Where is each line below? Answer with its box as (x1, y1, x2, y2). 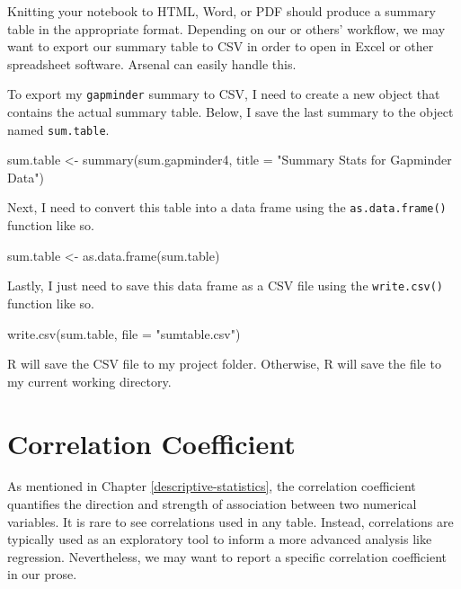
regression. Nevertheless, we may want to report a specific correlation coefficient (7, 547, 448, 566)
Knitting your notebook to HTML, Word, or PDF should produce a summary (7, 2, 436, 20)
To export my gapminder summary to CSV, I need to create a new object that (7, 85, 440, 103)
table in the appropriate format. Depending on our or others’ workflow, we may (7, 19, 446, 38)
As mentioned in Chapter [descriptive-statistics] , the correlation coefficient (7, 477, 416, 495)
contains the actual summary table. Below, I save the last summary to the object (7, 103, 454, 121)
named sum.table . (7, 120, 110, 138)
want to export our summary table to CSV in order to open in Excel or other (7, 37, 434, 56)
